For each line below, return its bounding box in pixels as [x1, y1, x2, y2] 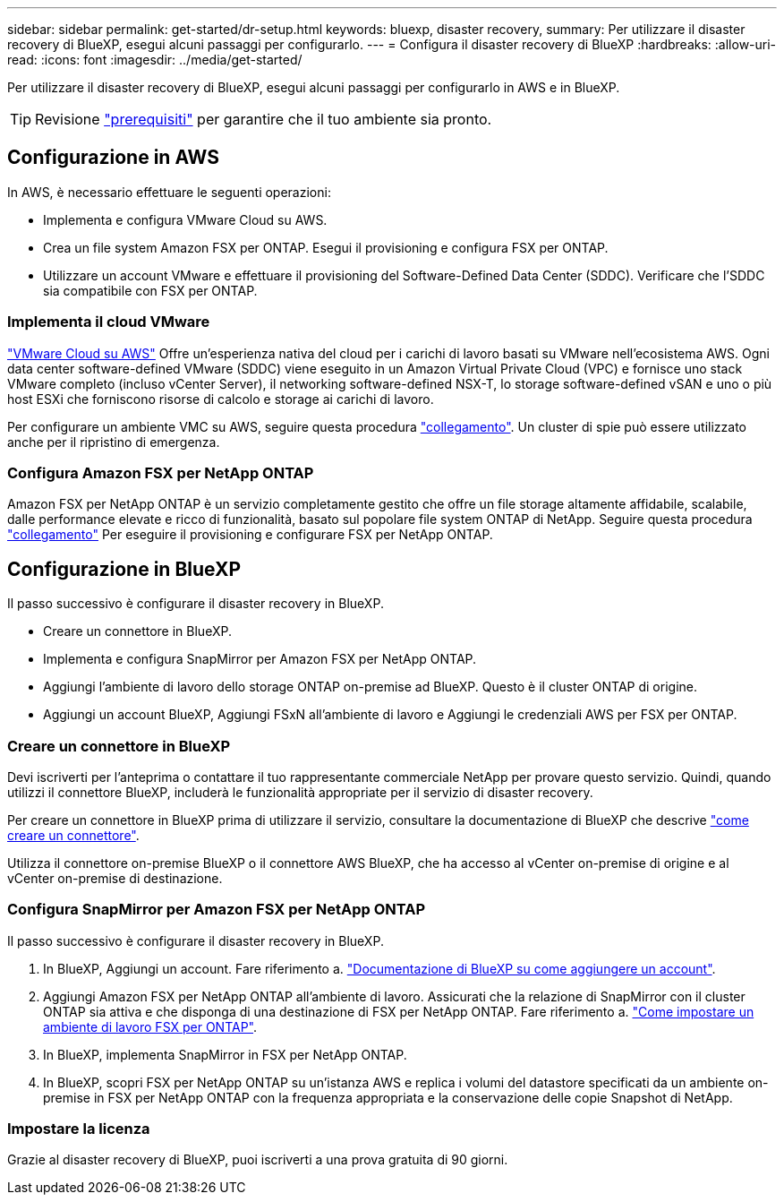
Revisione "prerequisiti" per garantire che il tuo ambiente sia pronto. [35, 110, 492, 128]
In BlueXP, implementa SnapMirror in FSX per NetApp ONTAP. [43, 1046, 407, 1062]
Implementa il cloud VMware [7, 313, 210, 331]
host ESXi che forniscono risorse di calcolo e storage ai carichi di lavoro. [7, 391, 434, 407]
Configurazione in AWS [7, 146, 219, 169]
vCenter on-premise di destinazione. [7, 870, 223, 886]
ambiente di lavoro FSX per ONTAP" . [43, 1018, 258, 1035]
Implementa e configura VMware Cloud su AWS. [43, 211, 328, 228]
